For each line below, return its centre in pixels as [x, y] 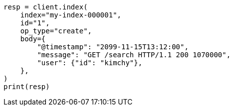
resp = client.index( [46, 7]
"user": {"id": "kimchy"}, [90, 63]
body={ [33, 39]
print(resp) [27, 87]
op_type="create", [56, 31]
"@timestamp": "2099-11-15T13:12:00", [113, 47]
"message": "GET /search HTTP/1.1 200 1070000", [134, 55]
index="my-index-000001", [71, 15]
